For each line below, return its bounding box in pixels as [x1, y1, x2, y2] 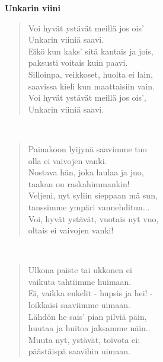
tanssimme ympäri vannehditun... [28, 200, 150, 213]
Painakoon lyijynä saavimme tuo [28, 142, 147, 155]
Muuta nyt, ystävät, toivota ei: [28, 333, 140, 345]
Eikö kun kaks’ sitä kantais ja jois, [28, 44, 154, 57]
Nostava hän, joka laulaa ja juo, [28, 166, 144, 178]
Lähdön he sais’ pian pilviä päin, [28, 310, 147, 322]
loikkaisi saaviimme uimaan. [28, 299, 130, 311]
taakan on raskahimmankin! [28, 177, 130, 190]
